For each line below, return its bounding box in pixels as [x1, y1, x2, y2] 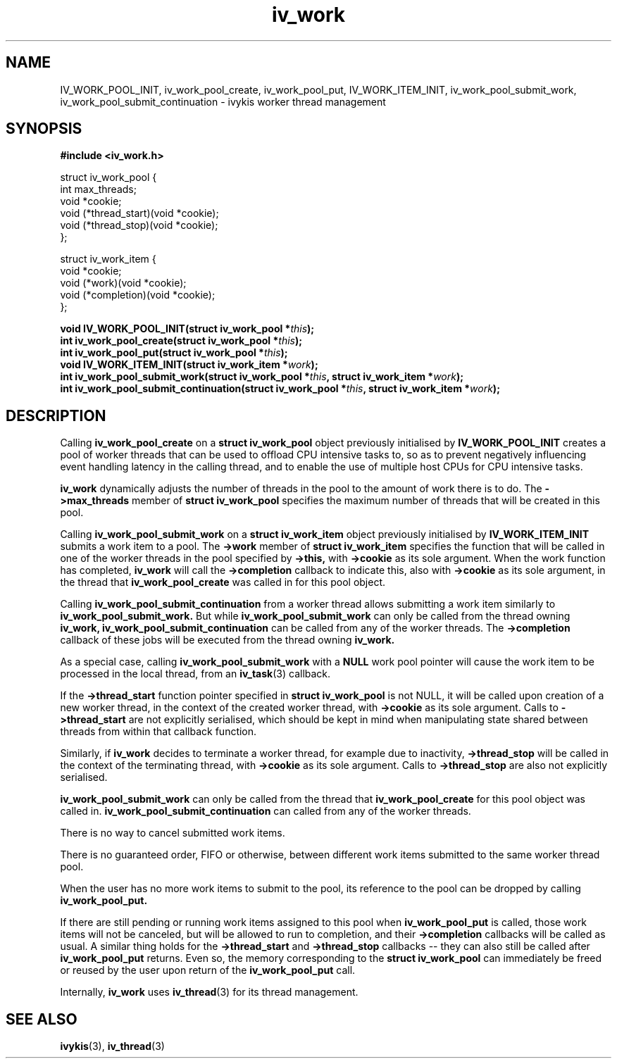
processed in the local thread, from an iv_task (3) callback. [60, 668, 331, 680]
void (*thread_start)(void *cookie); [60, 207, 219, 220]
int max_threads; [60, 183, 137, 196]
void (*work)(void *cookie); [60, 277, 187, 289]
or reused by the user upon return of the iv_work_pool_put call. [60, 964, 356, 977]
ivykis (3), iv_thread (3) [60, 1040, 165, 1053]
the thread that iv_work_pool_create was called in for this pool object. [60, 576, 386, 589]
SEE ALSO [6, 1010, 77, 1028]
